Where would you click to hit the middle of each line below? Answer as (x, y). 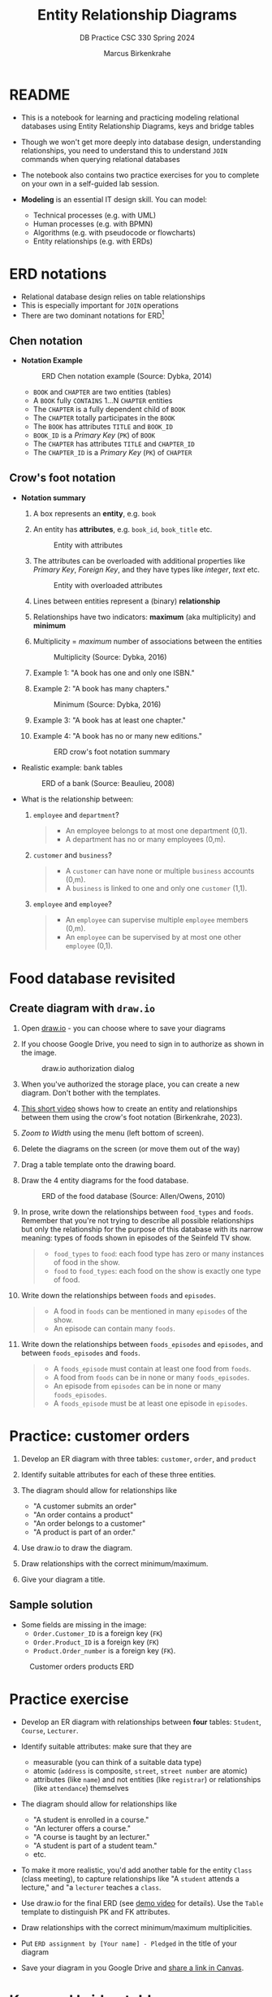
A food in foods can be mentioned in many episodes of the (150, 1311)
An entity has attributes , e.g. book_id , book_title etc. (123, 529)
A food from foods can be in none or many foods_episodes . (151, 1377)
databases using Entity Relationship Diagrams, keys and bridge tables (138, 126)
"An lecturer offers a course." (82, 1828)
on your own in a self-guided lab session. (90, 183)
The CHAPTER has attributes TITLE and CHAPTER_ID (114, 444)
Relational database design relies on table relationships (113, 296)
